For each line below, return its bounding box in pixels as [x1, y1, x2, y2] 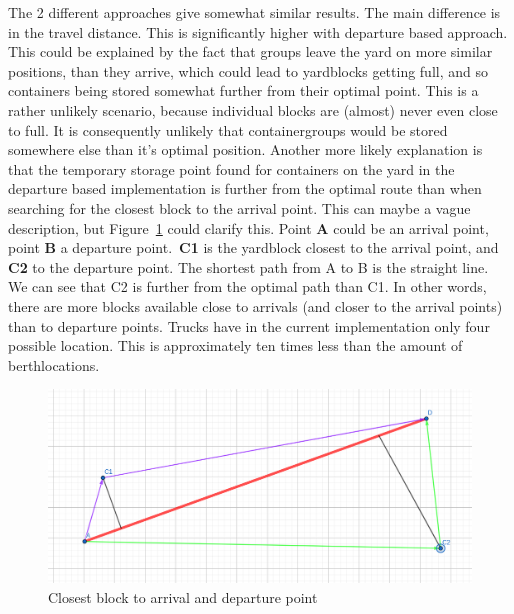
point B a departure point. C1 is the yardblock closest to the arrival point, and [8, 237, 499, 258]
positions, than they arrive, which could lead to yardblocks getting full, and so [8, 60, 488, 81]
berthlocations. [8, 354, 100, 375]
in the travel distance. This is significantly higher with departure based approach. [8, 21, 508, 42]
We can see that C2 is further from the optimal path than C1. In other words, [8, 276, 487, 297]
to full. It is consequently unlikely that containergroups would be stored [8, 119, 448, 140]
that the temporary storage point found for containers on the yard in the [8, 158, 455, 179]
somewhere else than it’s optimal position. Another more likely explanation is [8, 139, 483, 160]
